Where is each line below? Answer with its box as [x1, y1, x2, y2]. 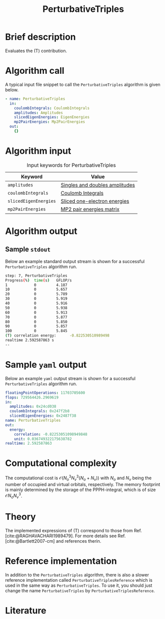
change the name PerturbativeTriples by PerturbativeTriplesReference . [5, 587, 155, 593]
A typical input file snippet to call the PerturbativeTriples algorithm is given [5, 81, 161, 87]
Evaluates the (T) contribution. [5, 48, 67, 54]
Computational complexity [5, 457, 117, 469]
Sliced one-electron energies [60, 197, 130, 204]
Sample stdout [5, 245, 51, 254]
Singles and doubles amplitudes [60, 181, 135, 188]
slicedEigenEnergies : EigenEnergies [14, 115, 90, 120]
